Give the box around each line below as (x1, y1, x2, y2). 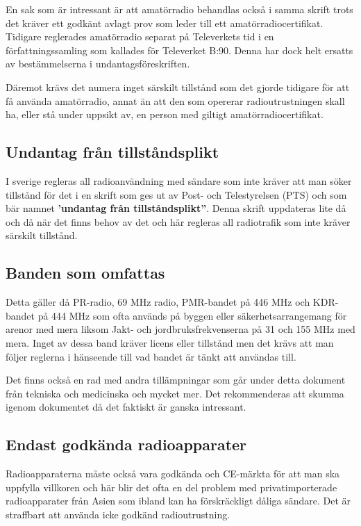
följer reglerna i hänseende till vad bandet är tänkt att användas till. (6, 349, 296, 363)
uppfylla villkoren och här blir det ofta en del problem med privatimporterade (6, 479, 337, 494)
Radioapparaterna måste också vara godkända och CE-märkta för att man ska (6, 466, 340, 481)
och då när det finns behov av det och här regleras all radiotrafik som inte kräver (6, 214, 351, 229)
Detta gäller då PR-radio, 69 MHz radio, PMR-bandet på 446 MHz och (6, 295, 310, 309)
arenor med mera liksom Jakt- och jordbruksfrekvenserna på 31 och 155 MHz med (6, 322, 355, 336)
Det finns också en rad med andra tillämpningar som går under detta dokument (6, 372, 346, 387)
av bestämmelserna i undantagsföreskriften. (6, 56, 190, 71)
